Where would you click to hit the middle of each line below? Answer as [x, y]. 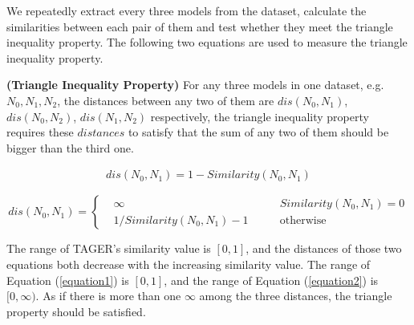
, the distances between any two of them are [166, 100]
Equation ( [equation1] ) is [68, 280]
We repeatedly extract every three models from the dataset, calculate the [187, 10]
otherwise [303, 220]
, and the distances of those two [324, 248]
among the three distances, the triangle [296, 296]
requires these [40, 132]
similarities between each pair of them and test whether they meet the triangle [200, 26]
